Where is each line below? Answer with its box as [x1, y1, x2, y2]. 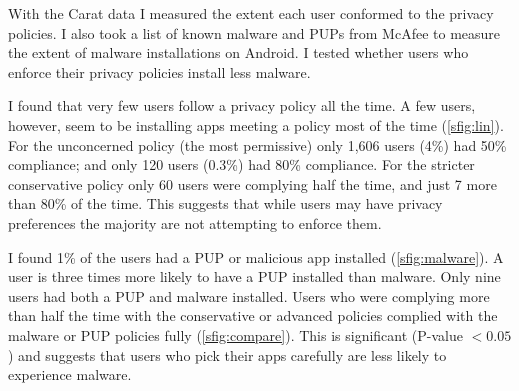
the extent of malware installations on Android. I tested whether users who [8, 42, 469, 63]
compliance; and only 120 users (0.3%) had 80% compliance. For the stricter [8, 154, 475, 175]
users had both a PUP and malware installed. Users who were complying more [8, 285, 490, 306]
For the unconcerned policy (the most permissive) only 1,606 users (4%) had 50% [8, 134, 507, 155]
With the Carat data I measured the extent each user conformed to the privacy [8, 3, 494, 23]
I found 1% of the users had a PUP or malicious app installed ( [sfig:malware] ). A [8, 246, 504, 267]
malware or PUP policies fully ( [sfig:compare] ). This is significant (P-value [8, 324, 463, 345]
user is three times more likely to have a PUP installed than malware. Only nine [8, 266, 501, 287]
